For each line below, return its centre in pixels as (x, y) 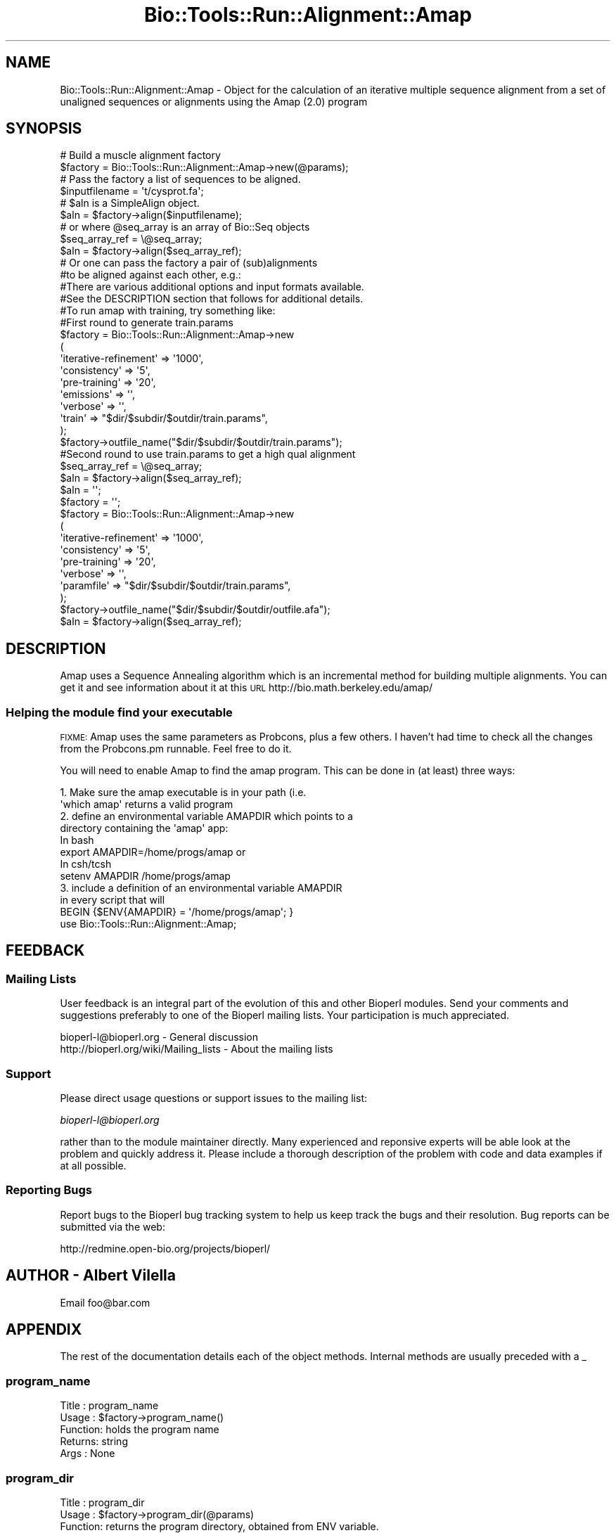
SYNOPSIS (44, 129)
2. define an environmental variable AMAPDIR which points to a (206, 816)
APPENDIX (44, 1330)
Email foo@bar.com (105, 1302)
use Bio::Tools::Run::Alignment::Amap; (148, 924)
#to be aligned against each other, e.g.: (150, 275)
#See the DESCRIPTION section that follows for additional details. (212, 299)
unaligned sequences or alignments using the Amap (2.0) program (214, 101)
